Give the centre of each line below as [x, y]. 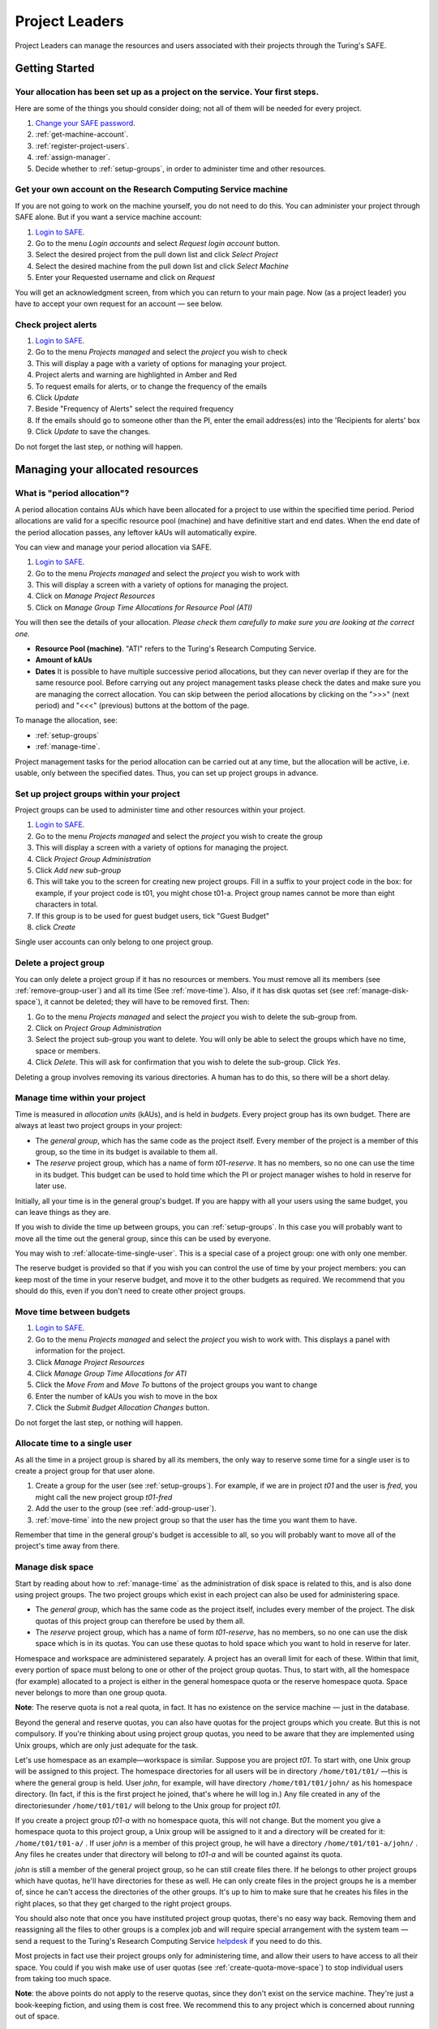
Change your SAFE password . [85, 123]
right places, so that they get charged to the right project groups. [124, 1903]
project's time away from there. [67, 1546]
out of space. [37, 2016]
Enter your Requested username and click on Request [125, 278]
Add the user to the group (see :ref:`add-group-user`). [126, 1509]
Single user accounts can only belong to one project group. [114, 942]
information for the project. [80, 1351]
